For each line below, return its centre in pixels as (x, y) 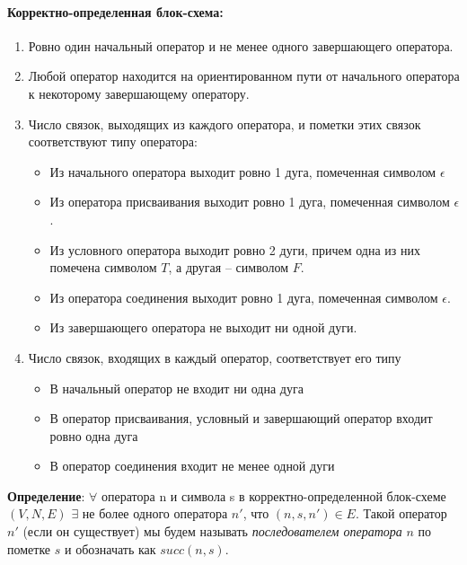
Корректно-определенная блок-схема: (115, 11)
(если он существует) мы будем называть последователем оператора (212, 531)
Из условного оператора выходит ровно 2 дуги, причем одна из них (235, 249)
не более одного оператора (155, 513)
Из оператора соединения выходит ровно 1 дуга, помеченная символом (244, 297)
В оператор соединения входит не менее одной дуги (192, 466)
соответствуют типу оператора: (113, 141)
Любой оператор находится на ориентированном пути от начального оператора (244, 76)
